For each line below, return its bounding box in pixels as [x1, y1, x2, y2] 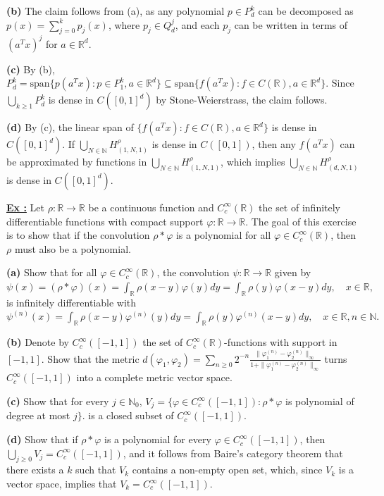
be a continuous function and [88, 199, 214, 214]
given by [274, 265, 311, 280]
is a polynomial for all [175, 228, 271, 242]
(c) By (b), [6, 61, 55, 76]
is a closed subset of [88, 408, 174, 423]
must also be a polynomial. [14, 241, 131, 256]
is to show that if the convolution [6, 228, 150, 242]
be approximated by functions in [6, 154, 147, 169]
